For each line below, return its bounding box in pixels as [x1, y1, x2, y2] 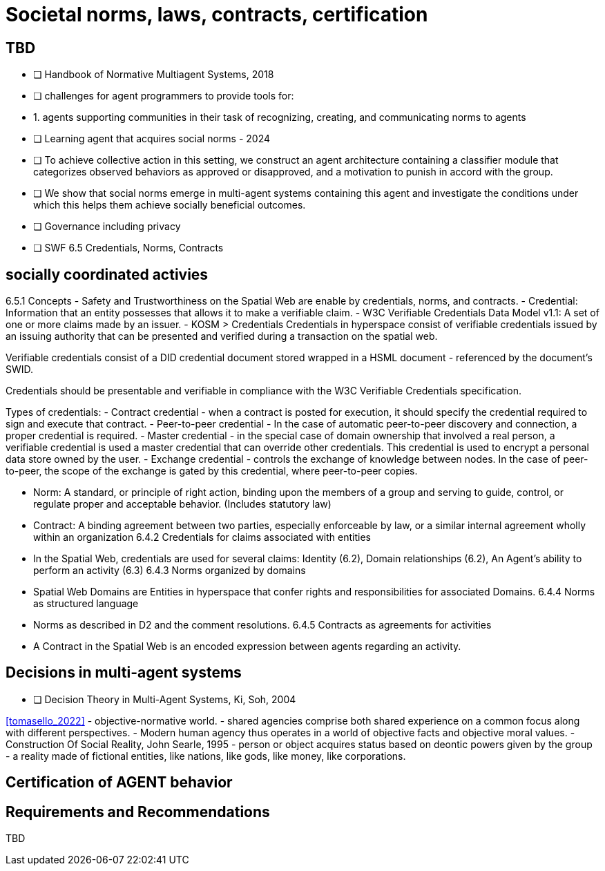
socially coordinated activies [6, 265, 209, 283]
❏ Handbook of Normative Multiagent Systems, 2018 [33, 68, 274, 81]
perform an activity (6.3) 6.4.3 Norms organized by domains [33, 564, 306, 577]
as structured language [33, 597, 139, 610]
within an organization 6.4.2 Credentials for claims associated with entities [33, 531, 371, 544]
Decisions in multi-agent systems [6, 664, 242, 682]
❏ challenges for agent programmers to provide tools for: [33, 90, 294, 102]
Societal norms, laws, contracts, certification [6, 3, 428, 26]
